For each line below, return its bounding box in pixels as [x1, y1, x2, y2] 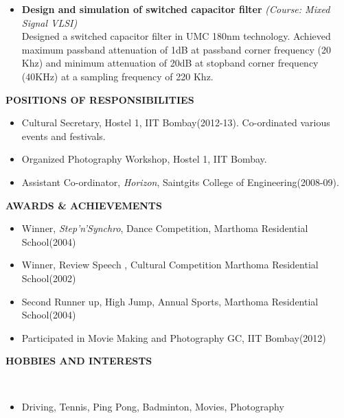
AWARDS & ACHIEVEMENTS [5, 198, 163, 212]
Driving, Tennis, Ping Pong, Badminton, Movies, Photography [21, 399, 284, 414]
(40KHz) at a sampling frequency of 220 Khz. [21, 69, 214, 83]
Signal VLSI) [21, 15, 78, 30]
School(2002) [21, 270, 76, 285]
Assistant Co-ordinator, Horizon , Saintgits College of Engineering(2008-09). [21, 174, 339, 189]
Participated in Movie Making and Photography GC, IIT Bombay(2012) [21, 330, 326, 345]
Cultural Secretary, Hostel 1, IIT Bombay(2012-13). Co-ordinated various [21, 115, 330, 130]
